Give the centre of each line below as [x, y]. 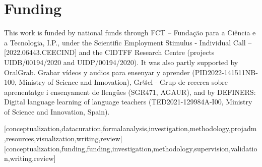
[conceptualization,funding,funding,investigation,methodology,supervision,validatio [131, 148]
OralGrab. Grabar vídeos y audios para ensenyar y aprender [97, 72]
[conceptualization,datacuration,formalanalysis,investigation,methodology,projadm [130, 128]
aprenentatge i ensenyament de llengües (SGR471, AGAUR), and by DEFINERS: [130, 92]
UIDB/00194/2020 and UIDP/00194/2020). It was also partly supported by [121, 62]
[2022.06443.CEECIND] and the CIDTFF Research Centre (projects [109, 52]
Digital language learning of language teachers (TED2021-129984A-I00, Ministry [128, 102]
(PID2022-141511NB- [225, 72]
